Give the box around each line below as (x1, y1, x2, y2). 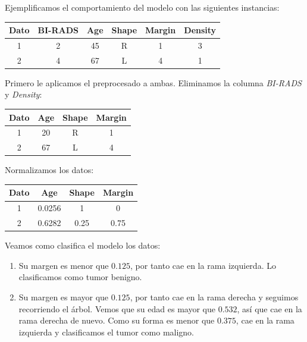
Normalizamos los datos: (5, 164, 94, 176)
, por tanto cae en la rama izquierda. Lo (130, 259, 276, 271)
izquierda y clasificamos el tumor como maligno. (18, 325, 195, 338)
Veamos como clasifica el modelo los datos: (5, 239, 161, 252)
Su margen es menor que (18, 259, 109, 271)
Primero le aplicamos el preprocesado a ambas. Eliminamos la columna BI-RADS (5, 76, 302, 89)
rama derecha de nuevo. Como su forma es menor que (18, 314, 215, 327)
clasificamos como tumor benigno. (18, 271, 142, 283)
